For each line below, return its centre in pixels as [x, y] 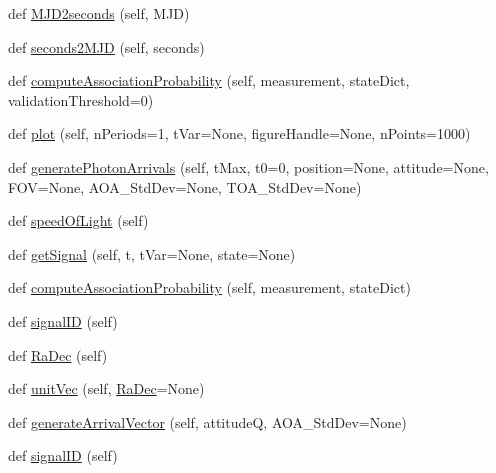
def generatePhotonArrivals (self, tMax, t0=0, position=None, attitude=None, [248, 166]
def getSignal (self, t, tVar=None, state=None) [152, 253]
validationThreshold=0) [81, 99]
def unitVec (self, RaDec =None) [106, 388]
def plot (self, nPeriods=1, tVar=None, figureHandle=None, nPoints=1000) [239, 133]
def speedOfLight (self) [78, 220]
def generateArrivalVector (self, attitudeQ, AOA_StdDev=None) [207, 421]
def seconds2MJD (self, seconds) [106, 46]
